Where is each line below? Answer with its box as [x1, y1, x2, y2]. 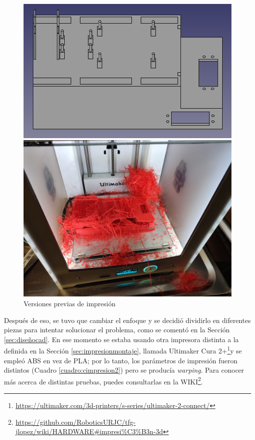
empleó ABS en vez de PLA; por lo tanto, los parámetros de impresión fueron [4, 355, 238, 365]
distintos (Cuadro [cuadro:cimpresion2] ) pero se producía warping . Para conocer [4, 365, 244, 375]
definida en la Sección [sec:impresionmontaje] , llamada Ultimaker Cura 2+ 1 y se [4, 344, 242, 356]
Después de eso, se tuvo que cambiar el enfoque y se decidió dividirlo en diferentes [4, 315, 251, 325]
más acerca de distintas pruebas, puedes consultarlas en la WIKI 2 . [4, 375, 203, 386]
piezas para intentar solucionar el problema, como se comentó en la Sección [4, 324, 230, 335]
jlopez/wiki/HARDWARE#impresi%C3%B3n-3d [15, 426, 163, 437]
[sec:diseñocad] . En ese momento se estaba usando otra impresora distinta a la [4, 334, 239, 344]
